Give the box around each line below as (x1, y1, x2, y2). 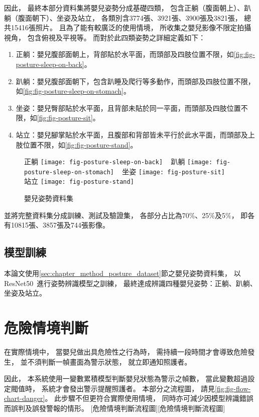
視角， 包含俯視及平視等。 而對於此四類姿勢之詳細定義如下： (4, 32, 206, 42)
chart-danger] (4, 393, 45, 403)
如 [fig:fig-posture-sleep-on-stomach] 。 (16, 86, 131, 96)
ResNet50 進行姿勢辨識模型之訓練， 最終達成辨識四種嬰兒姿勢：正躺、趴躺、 (4, 277, 257, 288)
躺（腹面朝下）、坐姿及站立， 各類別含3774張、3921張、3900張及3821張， (4, 12, 242, 23)
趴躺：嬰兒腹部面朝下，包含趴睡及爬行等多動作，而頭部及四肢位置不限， (16, 76, 255, 86)
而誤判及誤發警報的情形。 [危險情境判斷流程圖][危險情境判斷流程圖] (4, 402, 225, 413)
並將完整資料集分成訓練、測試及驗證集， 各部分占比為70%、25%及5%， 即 (4, 210, 248, 220)
